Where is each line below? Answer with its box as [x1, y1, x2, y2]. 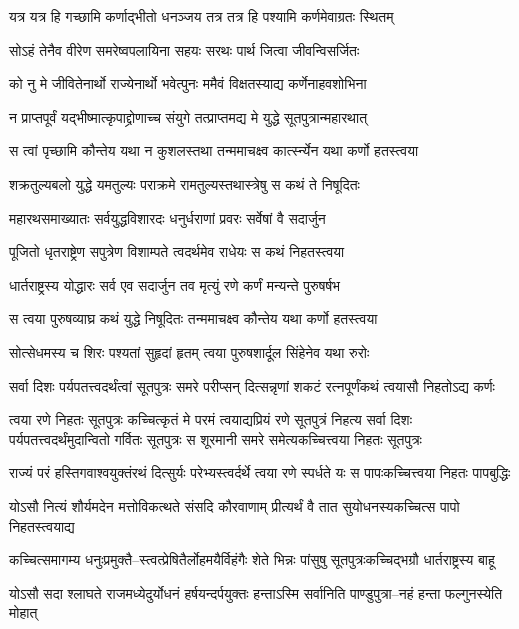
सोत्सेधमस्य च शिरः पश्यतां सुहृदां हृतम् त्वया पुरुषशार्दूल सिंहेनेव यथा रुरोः [9, 341, 370, 362]
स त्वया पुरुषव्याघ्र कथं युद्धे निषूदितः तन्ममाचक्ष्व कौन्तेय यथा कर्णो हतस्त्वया [9, 308, 378, 329]
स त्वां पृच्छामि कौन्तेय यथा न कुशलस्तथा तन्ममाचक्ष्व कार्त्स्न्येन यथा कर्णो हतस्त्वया [9, 140, 419, 161]
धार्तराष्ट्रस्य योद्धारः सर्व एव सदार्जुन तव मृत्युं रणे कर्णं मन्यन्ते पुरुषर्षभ [9, 274, 341, 295]
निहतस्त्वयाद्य [9, 515, 75, 536]
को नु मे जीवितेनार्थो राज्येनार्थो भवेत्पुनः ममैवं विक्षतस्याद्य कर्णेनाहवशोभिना [9, 73, 367, 94]
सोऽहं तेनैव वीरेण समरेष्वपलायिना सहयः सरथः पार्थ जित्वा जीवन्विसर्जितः [9, 39, 360, 60]
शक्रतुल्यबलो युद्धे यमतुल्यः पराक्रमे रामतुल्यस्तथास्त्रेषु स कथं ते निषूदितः [9, 173, 360, 194]
